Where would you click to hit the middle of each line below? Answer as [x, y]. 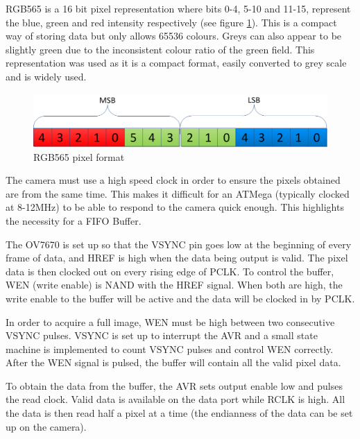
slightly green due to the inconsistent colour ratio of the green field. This [160, 49]
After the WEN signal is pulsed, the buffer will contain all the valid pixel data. [173, 362]
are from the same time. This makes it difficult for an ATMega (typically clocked [178, 193]
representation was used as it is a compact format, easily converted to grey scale [176, 63]
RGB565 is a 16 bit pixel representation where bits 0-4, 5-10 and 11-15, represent [178, 8]
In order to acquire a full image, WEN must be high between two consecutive [170, 321]
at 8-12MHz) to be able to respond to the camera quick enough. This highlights [175, 207]
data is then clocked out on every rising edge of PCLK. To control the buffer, [170, 271]
